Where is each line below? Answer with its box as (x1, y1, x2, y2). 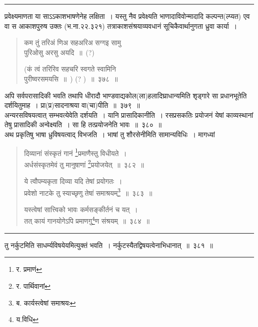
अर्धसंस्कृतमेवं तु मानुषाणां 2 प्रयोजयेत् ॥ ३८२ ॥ (24, 158, 144, 169)
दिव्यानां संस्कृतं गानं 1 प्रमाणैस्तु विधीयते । (24, 146, 127, 158)
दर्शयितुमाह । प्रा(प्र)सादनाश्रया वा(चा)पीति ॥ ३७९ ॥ (4, 100, 140, 110)
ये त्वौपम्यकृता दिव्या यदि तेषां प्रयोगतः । (24, 176, 122, 186)
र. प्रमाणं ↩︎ (16, 264, 42, 274)
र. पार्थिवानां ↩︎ (16, 280, 51, 291)
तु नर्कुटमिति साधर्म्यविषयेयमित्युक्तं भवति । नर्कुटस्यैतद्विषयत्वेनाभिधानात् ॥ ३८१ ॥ (4, 240, 213, 250)
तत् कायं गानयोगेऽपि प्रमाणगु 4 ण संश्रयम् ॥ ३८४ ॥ (24, 214, 150, 226)
